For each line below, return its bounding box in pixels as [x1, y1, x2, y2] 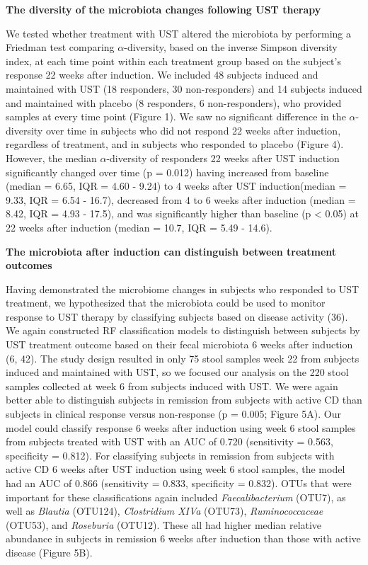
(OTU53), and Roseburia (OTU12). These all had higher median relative [6, 517, 322, 532]
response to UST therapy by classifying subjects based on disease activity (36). [6, 309, 348, 324]
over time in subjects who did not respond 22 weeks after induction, [45, 122, 341, 137]
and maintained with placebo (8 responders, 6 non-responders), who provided [6, 95, 342, 110]
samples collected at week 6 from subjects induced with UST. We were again [6, 378, 338, 393]
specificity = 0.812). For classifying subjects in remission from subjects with [6, 447, 335, 462]
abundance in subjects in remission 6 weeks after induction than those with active [6, 531, 361, 546]
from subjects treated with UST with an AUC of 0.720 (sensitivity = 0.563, [6, 434, 333, 449]
